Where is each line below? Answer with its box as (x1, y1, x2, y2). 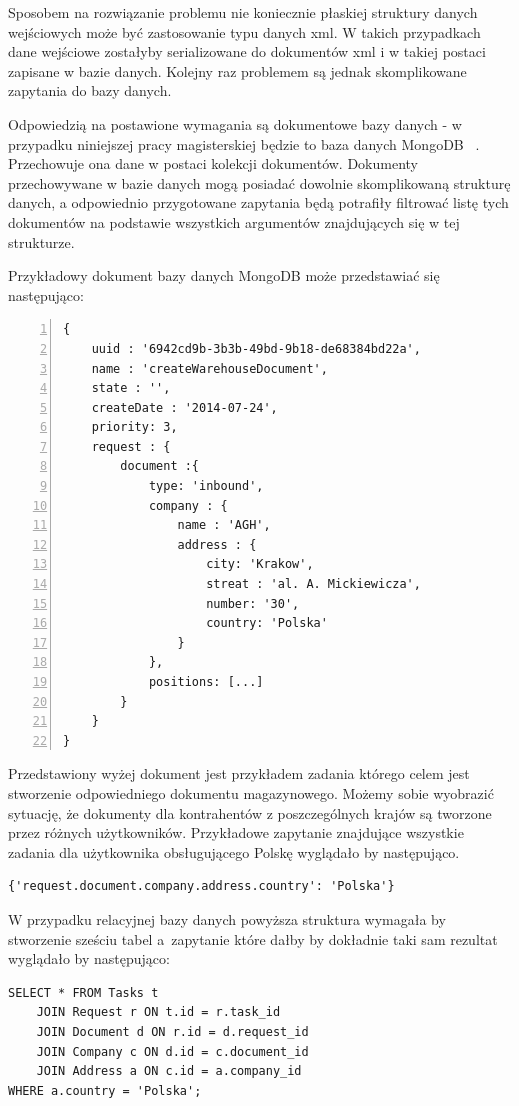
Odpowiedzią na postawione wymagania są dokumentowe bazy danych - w (8, 113, 462, 134)
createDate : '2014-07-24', (91, 400, 278, 415)
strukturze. (8, 231, 75, 252)
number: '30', (206, 596, 300, 611)
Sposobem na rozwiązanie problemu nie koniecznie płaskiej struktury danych (8, 2, 478, 22)
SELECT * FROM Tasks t (8, 985, 159, 1000)
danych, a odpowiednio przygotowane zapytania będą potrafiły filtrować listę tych (8, 192, 509, 213)
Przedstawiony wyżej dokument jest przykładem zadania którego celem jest (8, 763, 470, 784)
